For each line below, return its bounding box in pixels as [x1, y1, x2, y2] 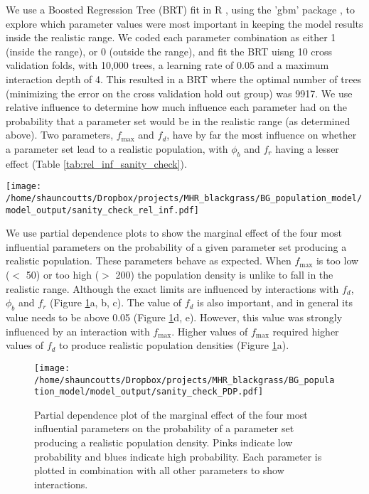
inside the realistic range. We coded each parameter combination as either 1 [6, 30, 336, 45]
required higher [272, 323, 339, 338]
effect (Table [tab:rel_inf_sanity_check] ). [6, 156, 187, 171]
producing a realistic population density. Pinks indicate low [34, 435, 293, 449]
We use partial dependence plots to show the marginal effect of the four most [6, 225, 342, 240]
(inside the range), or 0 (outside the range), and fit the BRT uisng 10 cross [6, 43, 333, 58]
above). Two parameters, [6, 127, 114, 142]
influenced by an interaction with [6, 323, 150, 338]
